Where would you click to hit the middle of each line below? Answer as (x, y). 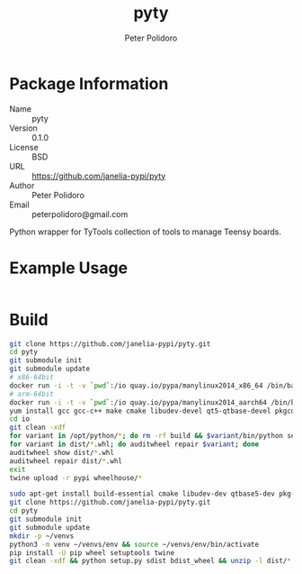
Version (23, 128)
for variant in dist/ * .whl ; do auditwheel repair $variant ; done (134, 444)
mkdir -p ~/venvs (42, 536)
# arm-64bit (31, 394)
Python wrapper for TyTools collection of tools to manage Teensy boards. (145, 232)
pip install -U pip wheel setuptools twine (92, 552)
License (24, 147)
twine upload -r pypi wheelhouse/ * (76, 478)
